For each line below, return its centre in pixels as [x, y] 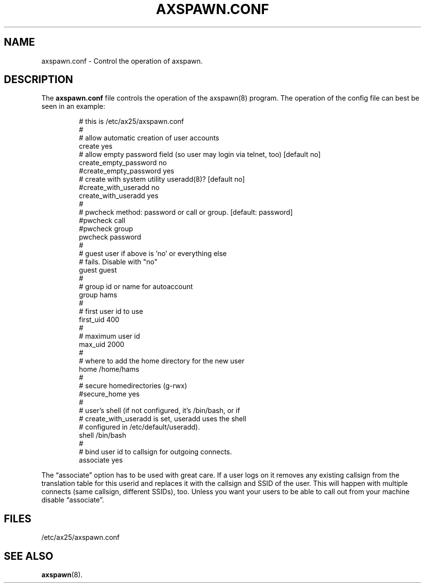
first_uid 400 [99, 320]
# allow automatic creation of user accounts [149, 138]
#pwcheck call [102, 221]
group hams [98, 295]
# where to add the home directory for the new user [162, 361]
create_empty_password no [123, 163]
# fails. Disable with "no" [118, 262]
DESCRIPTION [39, 80]
